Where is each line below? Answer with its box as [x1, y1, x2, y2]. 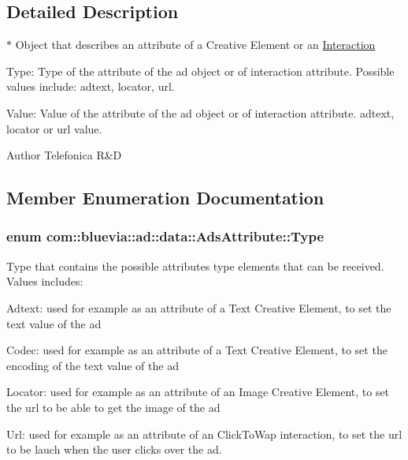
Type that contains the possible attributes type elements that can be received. [6, 257, 384, 274]
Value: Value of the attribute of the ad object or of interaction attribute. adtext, [6, 104, 395, 121]
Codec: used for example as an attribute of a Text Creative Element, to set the [6, 342, 388, 358]
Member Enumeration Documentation [6, 185, 325, 210]
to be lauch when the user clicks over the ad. [6, 441, 222, 458]
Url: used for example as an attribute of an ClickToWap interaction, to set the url [6, 425, 402, 442]
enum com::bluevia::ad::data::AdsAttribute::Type [6, 226, 325, 246]
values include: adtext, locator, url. [6, 78, 175, 95]
